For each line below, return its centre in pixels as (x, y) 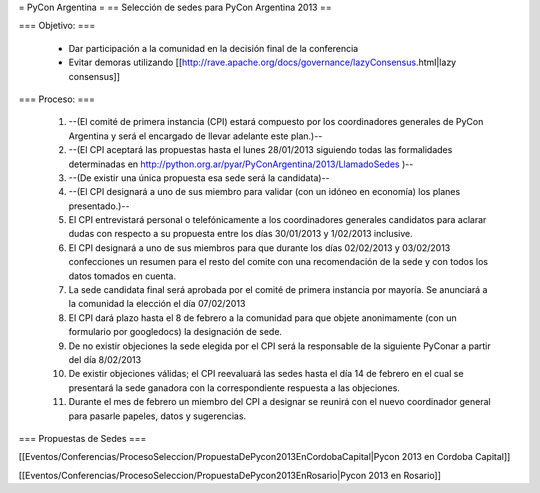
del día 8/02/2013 (105, 359)
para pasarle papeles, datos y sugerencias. (157, 416)
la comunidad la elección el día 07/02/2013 (157, 304)
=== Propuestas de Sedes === (82, 438)
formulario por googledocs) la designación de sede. (175, 332)
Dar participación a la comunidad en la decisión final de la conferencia (213, 48)
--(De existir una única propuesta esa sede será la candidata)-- (199, 177)
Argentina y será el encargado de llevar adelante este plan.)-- (195, 136)
